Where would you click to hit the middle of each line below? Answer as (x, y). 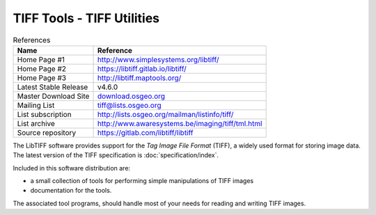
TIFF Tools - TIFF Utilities (86, 18)
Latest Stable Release (53, 87)
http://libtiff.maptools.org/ (139, 78)
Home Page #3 (41, 78)
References (32, 40)
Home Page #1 (41, 59)
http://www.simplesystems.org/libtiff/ (158, 59)
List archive (36, 123)
